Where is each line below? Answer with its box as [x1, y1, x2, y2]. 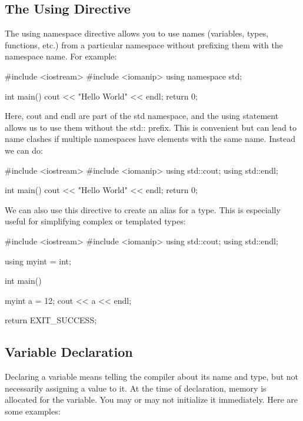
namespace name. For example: [5, 50, 117, 62]
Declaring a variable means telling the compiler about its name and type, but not [5, 370, 299, 383]
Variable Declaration [5, 343, 133, 361]
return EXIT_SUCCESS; [5, 314, 97, 326]
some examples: [5, 405, 61, 417]
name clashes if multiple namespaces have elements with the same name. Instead [5, 132, 295, 145]
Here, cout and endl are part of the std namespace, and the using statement [5, 110, 279, 122]
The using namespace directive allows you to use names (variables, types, [5, 27, 269, 39]
